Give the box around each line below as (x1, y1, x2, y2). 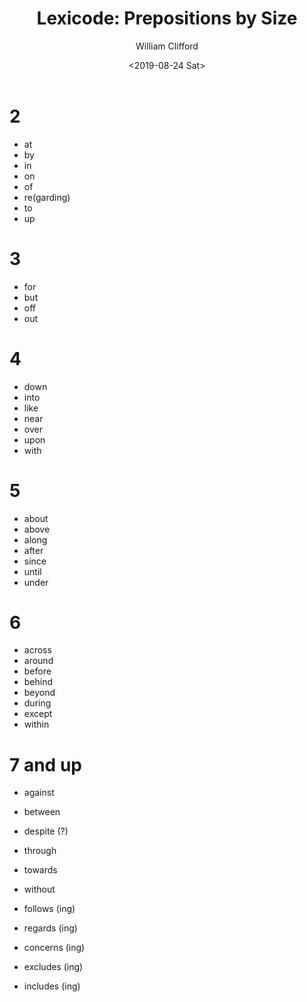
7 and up (9, 753, 82, 776)
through (23, 845, 57, 857)
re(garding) (23, 191, 71, 203)
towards (23, 864, 58, 876)
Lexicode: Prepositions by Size (36, 7, 298, 30)
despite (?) (23, 825, 69, 837)
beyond (23, 687, 56, 699)
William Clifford (135, 40, 199, 52)
